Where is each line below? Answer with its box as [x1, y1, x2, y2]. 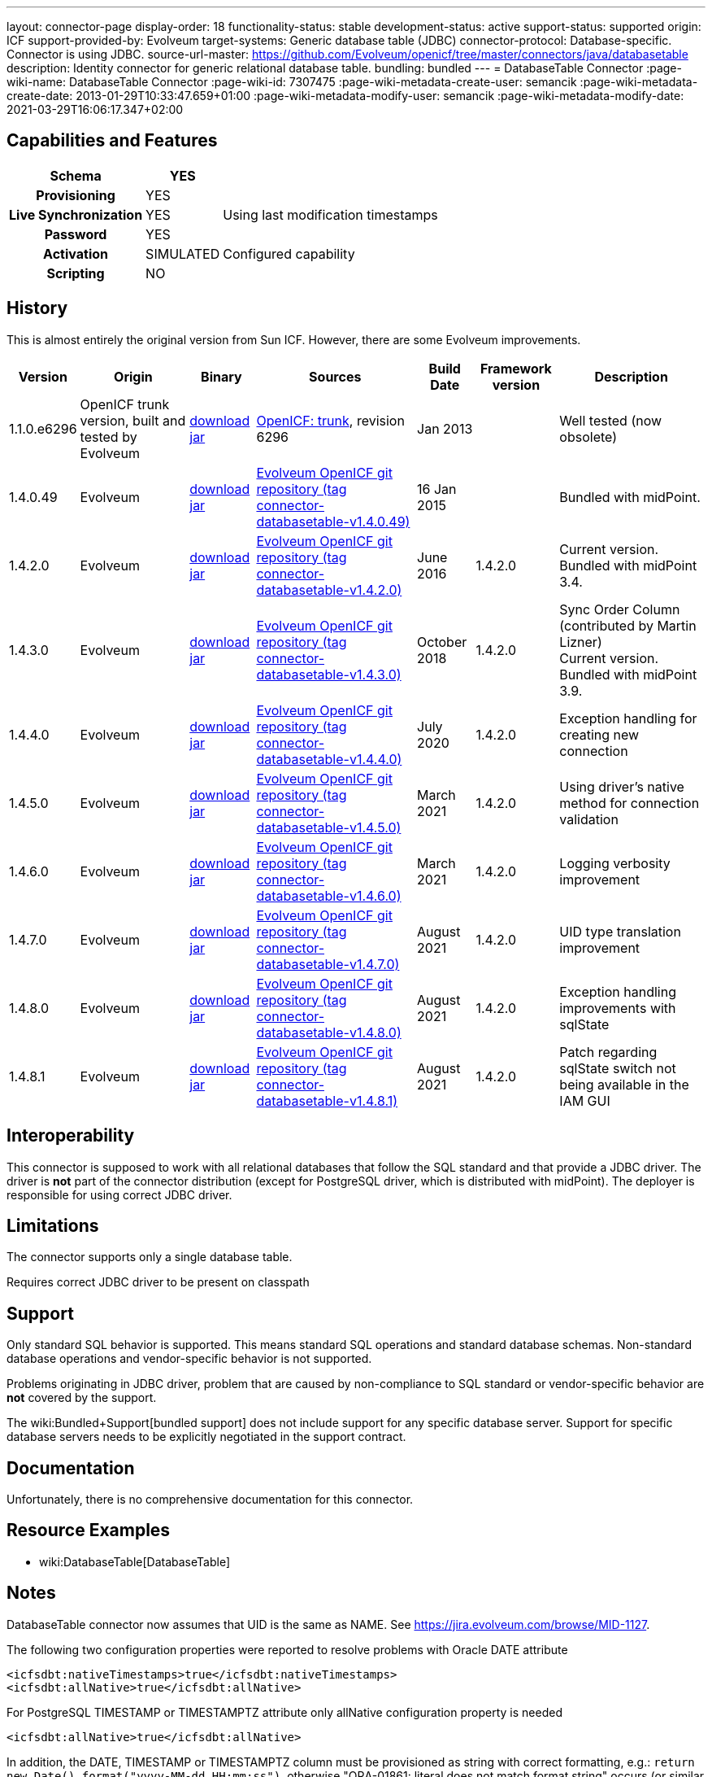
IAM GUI [559, 1092, 610, 1109]
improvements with [559, 999, 676, 1016]
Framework [480, 360, 552, 377]
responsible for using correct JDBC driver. [7, 1187, 232, 1202]
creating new [559, 726, 640, 743]
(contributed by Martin [559, 617, 697, 634]
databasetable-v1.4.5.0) [256, 819, 402, 836]
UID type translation [559, 923, 681, 940]
